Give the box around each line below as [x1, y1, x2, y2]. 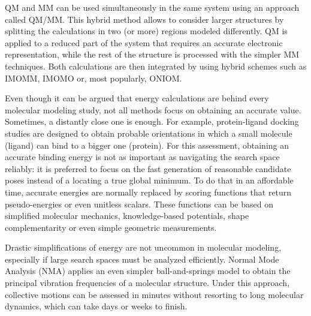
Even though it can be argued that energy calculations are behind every [5, 92, 269, 104]
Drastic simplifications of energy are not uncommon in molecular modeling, [5, 241, 282, 254]
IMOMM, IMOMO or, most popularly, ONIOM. [5, 71, 182, 84]
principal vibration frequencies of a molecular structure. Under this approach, [5, 276, 290, 289]
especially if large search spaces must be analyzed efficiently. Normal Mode [5, 252, 279, 265]
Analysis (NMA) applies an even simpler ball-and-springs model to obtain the [5, 264, 291, 277]
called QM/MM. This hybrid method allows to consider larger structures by [5, 13, 284, 25]
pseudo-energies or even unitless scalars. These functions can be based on [5, 197, 273, 210]
